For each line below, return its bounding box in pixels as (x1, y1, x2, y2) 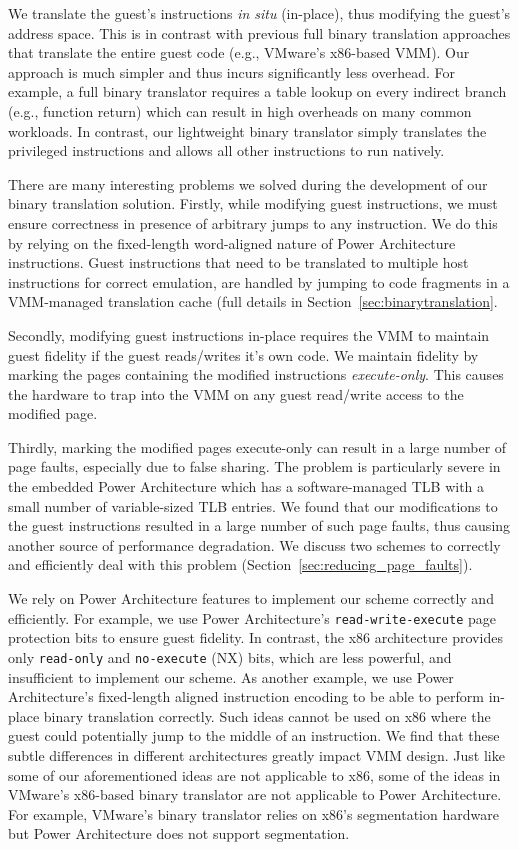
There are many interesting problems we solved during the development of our (8, 173, 488, 194)
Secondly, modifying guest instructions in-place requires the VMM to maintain (8, 324, 490, 345)
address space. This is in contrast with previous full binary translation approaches (8, 22, 511, 43)
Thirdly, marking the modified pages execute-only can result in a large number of (8, 436, 507, 457)
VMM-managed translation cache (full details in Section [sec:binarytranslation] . (8, 291, 498, 312)
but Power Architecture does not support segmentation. (8, 823, 350, 844)
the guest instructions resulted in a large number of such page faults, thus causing (8, 515, 511, 536)
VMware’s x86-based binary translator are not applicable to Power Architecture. (8, 784, 502, 805)
